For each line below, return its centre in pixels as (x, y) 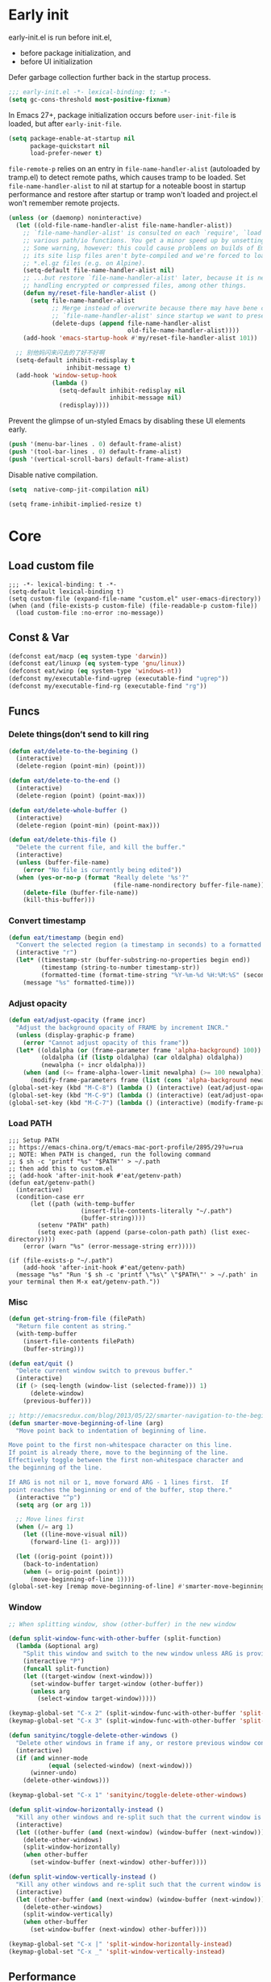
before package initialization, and (75, 53)
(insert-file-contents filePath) (79, 1341)
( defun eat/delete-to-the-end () (65, 781)
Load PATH (30, 1124)
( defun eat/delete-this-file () (63, 840)
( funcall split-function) (67, 1668)
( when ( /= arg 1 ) (45, 1527)
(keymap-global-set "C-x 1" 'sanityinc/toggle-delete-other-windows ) (128, 1795)
